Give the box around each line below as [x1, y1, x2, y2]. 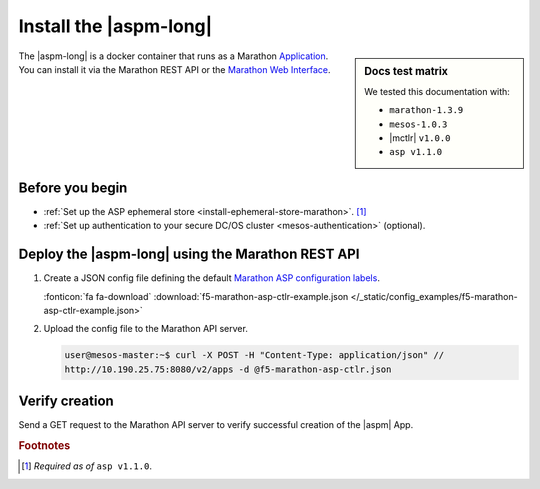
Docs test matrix [364, 64, 449, 78]
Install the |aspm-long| [18, 15, 213, 37]
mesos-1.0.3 [389, 118, 448, 130]
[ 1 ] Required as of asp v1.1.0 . [21, 460, 152, 472]
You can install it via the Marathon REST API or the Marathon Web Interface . [18, 63, 331, 75]
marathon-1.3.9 [389, 105, 464, 116]
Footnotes [18, 438, 71, 452]
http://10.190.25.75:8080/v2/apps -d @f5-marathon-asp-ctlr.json [64, 363, 392, 375]
